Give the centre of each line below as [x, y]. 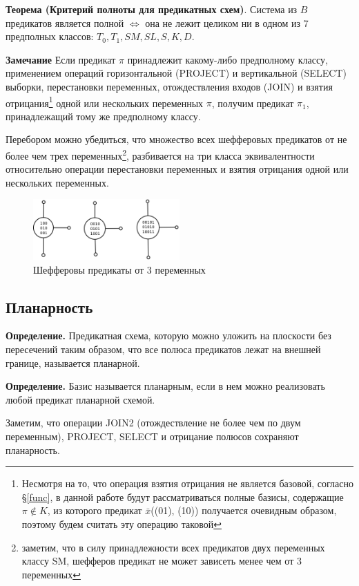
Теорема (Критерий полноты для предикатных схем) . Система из [152, 9]
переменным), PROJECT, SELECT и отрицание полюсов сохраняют [152, 436]
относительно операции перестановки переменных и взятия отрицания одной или [177, 169]
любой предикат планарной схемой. [80, 399]
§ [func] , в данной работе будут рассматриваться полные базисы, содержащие [183, 497]
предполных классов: [50, 36]
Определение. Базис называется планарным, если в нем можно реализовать [165, 386]
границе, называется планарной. [73, 362]
